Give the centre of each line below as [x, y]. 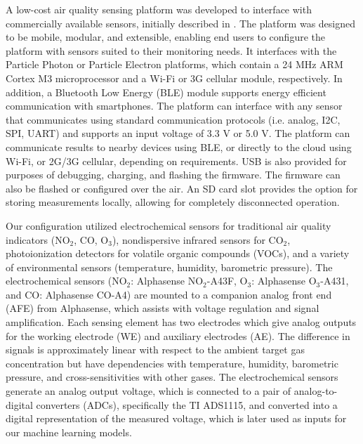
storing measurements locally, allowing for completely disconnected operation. [173, 202]
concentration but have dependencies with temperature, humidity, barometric [172, 363]
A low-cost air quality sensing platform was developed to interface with [159, 9]
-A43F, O [227, 281]
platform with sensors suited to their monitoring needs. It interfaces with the [171, 50]
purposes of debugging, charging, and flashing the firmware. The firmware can [173, 175]
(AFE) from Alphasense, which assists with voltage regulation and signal [163, 308]
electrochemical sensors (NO [66, 281]
